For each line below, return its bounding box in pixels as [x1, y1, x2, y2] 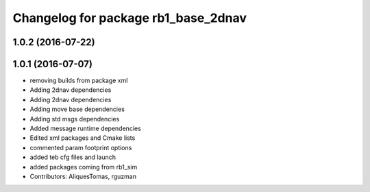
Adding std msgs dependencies [29, 115, 120, 123]
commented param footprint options [29, 143, 132, 152]
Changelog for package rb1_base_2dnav [12, 10, 247, 25]
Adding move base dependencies [29, 105, 125, 113]
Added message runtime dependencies [29, 124, 142, 133]
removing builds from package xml [29, 76, 128, 85]
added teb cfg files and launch [29, 153, 116, 161]
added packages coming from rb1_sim [29, 163, 138, 171]
